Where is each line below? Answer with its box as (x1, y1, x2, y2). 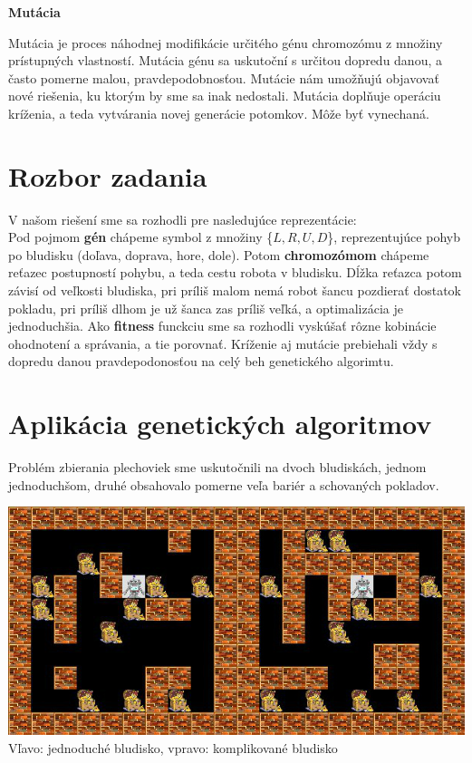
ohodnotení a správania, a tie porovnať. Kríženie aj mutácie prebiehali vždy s (8, 333, 438, 353)
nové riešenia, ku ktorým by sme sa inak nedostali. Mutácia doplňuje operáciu (8, 86, 441, 105)
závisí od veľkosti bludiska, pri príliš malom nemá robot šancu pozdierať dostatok (8, 281, 461, 300)
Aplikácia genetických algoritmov (8, 405, 432, 442)
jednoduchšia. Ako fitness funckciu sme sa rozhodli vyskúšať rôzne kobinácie (8, 316, 437, 335)
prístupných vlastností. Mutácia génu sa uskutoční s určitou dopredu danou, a (8, 51, 442, 70)
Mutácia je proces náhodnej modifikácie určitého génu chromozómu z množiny (8, 33, 443, 52)
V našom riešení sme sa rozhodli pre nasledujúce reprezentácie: (8, 209, 357, 228)
